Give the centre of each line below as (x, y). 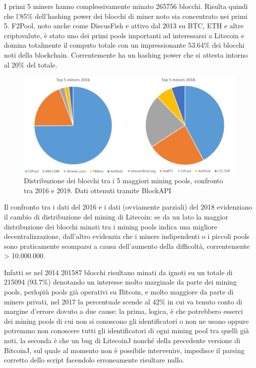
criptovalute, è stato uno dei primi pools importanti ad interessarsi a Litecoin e (124, 35)
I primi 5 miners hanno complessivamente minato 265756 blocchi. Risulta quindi (126, 6)
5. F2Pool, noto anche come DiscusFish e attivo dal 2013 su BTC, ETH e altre (124, 26)
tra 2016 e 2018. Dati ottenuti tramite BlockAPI (97, 190)
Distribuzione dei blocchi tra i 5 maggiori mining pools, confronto (124, 181)
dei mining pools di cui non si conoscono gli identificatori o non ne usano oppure (127, 321)
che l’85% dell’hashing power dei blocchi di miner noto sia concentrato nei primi (126, 16)
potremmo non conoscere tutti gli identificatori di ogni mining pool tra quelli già (127, 331)
